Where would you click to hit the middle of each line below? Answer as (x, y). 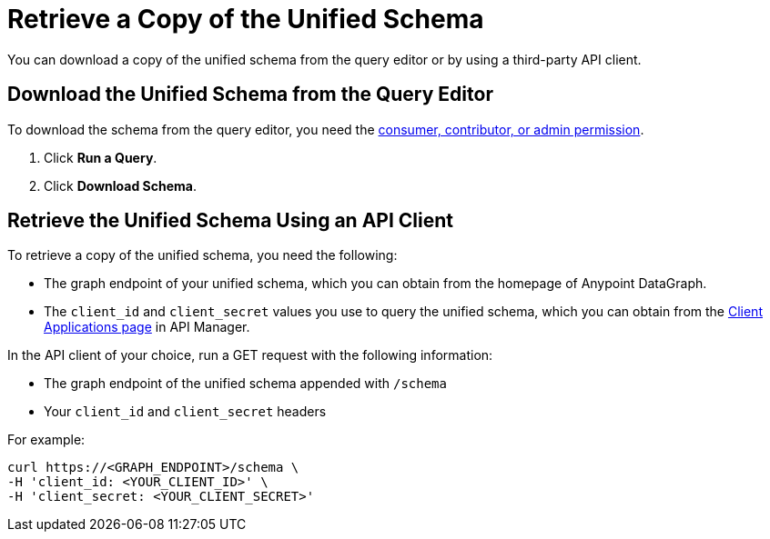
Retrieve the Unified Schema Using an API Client (231, 221)
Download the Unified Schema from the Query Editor (250, 95)
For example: (46, 440)
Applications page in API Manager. (147, 327)
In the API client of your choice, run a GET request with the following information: (250, 355)
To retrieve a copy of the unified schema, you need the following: (203, 255)
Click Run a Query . (101, 157)
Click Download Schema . (120, 185)
